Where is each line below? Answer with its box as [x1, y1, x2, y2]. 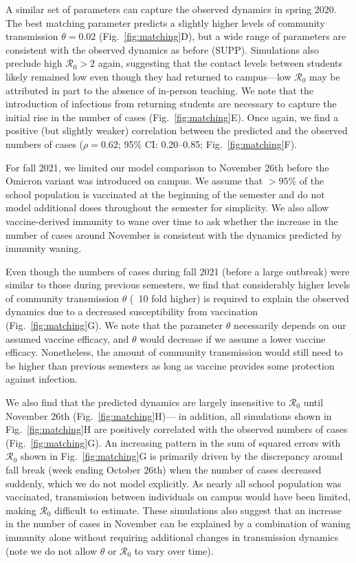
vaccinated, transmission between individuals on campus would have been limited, [5, 489, 351, 504]
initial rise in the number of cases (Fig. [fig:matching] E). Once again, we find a [5, 109, 339, 124]
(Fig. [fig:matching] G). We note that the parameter [5, 318, 223, 332]
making [5, 502, 36, 517]
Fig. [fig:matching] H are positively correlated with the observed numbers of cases [5, 422, 348, 436]
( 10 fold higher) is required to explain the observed [130, 290, 349, 305]
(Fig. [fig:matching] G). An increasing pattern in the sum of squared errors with [5, 435, 341, 449]
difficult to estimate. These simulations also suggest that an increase [54, 502, 342, 517]
